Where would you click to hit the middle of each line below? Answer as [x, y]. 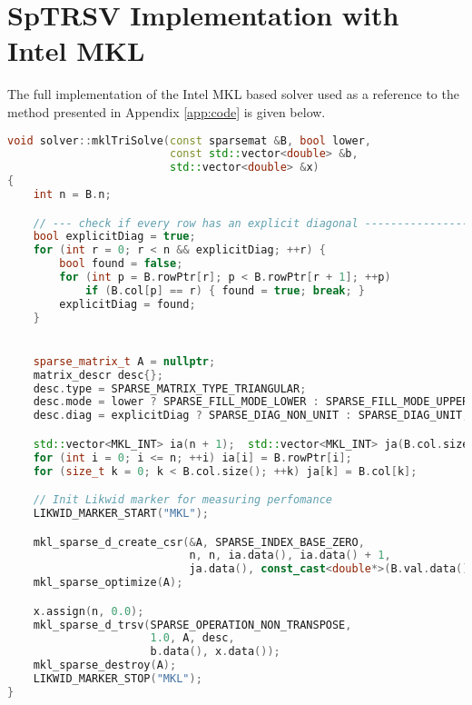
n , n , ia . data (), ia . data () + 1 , [290, 556]
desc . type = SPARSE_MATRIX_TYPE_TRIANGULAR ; [170, 388]
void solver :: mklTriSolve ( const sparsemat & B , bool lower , [190, 140]
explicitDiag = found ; [128, 304]
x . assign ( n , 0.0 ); [88, 611]
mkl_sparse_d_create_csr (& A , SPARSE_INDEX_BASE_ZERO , [199, 542]
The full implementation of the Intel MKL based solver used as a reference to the [233, 94]
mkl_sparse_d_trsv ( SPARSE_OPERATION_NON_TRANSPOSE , [192, 625]
